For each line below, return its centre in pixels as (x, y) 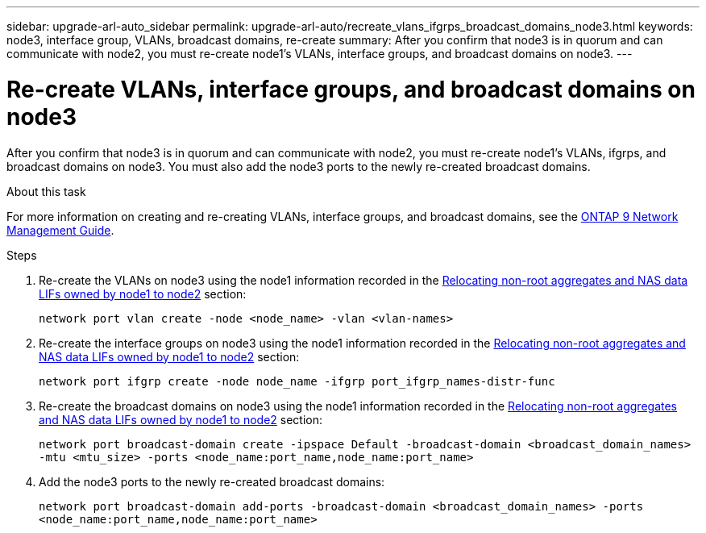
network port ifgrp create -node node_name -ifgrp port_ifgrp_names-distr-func (297, 381)
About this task (46, 191)
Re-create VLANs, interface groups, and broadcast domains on (351, 89)
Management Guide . (60, 230)
